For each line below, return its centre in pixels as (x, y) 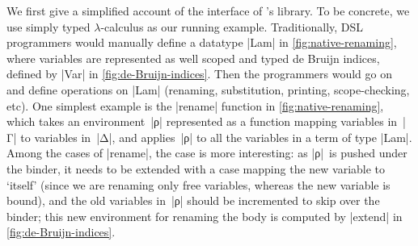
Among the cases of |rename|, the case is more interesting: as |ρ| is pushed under (207, 153)
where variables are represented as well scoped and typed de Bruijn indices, (193, 58)
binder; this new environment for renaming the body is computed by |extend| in (205, 216)
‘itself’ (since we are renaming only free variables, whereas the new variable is (198, 184)
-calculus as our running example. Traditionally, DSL (232, 26)
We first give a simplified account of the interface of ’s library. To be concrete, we (208, 10)
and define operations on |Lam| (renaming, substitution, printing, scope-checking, (208, 89)
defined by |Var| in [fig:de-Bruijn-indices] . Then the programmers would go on (199, 74)
